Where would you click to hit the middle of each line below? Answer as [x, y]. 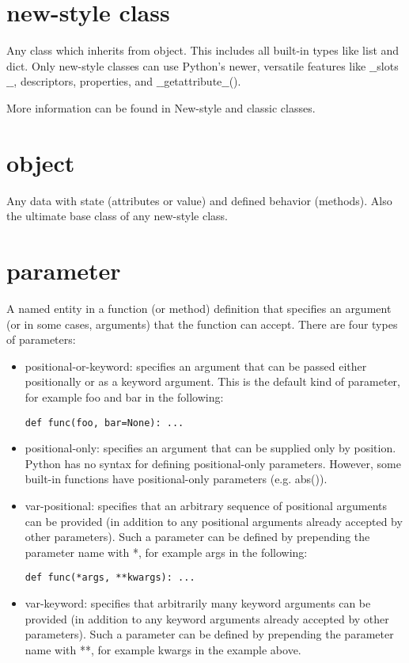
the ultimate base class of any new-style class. [117, 216]
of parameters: [41, 339]
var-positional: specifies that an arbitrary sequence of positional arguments [206, 505]
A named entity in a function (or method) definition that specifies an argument [199, 308]
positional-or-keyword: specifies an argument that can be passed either [196, 366]
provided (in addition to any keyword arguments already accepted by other [207, 618]
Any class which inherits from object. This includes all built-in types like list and [203, 50]
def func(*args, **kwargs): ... [110, 578]
